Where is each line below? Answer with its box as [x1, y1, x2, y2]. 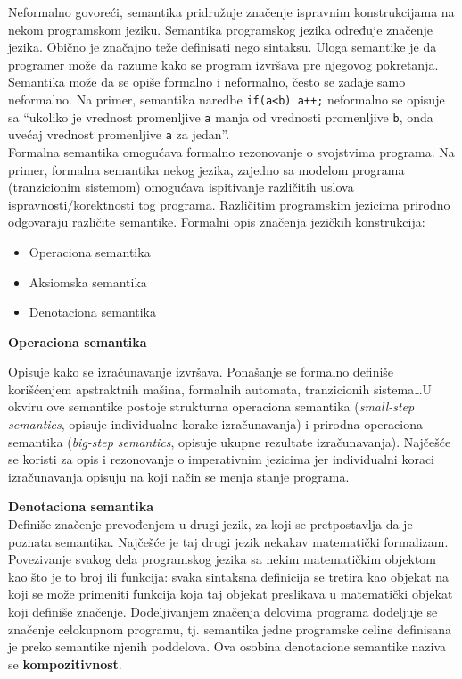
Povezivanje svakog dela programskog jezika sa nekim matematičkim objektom [8, 550, 436, 568]
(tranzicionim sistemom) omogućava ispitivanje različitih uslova [8, 178, 354, 196]
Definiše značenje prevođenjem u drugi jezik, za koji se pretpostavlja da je [8, 515, 413, 534]
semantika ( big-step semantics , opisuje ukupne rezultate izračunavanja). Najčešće [8, 432, 451, 451]
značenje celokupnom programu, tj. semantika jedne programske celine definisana [8, 619, 451, 638]
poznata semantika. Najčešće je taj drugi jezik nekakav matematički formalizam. [8, 532, 449, 551]
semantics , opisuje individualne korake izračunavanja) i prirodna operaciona [8, 415, 423, 434]
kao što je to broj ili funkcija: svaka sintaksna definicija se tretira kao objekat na [8, 567, 450, 585]
